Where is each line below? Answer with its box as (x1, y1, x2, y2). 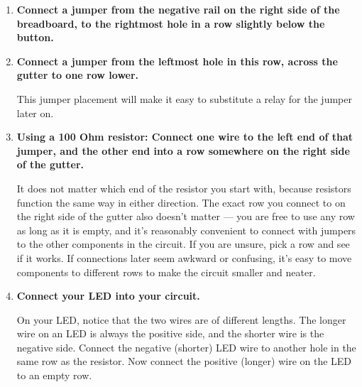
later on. (16, 105, 54, 120)
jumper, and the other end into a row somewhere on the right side (16, 143, 350, 158)
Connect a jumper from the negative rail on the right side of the (16, 2, 340, 16)
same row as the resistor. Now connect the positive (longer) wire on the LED (16, 354, 352, 369)
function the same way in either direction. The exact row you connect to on (16, 195, 346, 209)
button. (16, 30, 54, 45)
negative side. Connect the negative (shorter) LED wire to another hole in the (16, 339, 356, 354)
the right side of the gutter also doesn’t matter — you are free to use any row (16, 209, 355, 224)
